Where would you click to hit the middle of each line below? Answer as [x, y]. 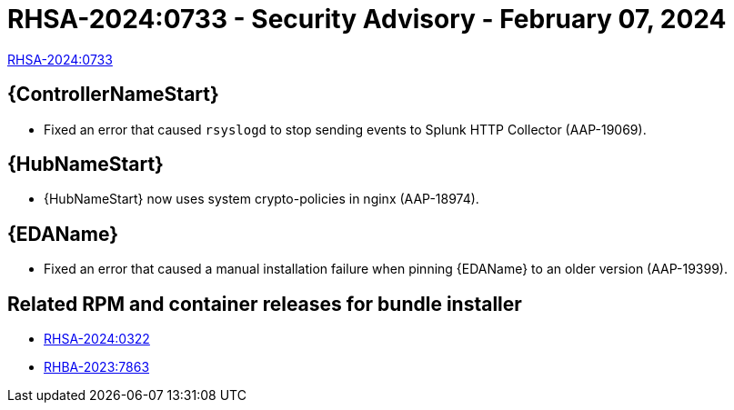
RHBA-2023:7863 [97, 367]
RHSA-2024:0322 [97, 339]
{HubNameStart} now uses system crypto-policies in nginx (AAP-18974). [261, 199]
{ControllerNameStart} [113, 95]
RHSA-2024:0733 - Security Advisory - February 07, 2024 [367, 19]
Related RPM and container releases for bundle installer [265, 304]
